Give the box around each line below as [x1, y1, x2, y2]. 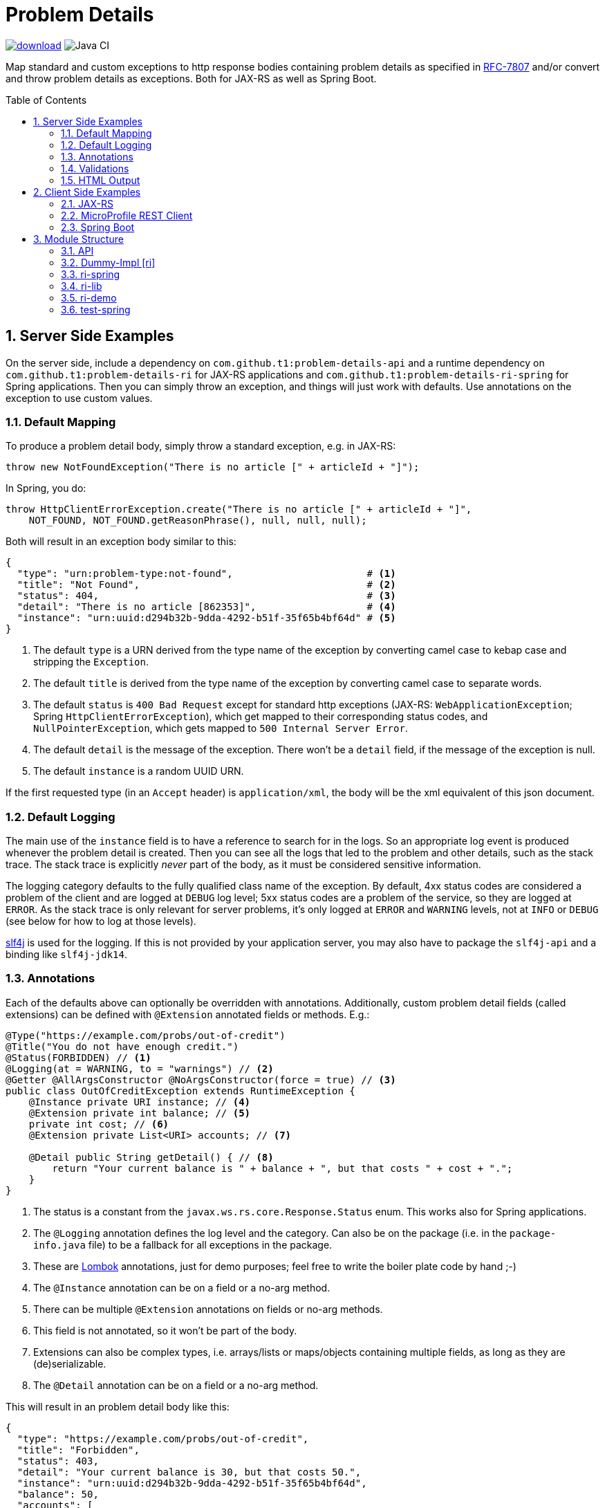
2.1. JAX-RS [61, 197, 113, 210]
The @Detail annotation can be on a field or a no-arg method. [33, 1379, 319, 1391]
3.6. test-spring [61, 303, 131, 315]
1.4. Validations [61, 162, 129, 174]
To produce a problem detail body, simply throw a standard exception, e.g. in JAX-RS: [6, 440, 396, 452]
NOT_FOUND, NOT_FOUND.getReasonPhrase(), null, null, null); [28, 515, 367, 526]
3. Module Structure [33, 232, 124, 245]
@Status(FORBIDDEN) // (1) [6, 1051, 151, 1063]
